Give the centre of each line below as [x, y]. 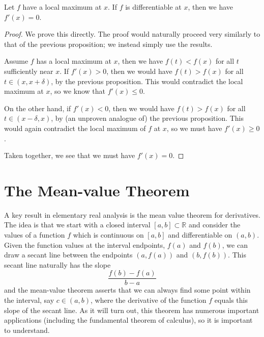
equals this [231, 300]
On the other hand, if [38, 108]
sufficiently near [29, 71]
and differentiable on [200, 235]
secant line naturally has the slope [57, 264]
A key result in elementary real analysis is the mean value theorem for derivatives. [132, 214]
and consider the [214, 225]
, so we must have [194, 128]
